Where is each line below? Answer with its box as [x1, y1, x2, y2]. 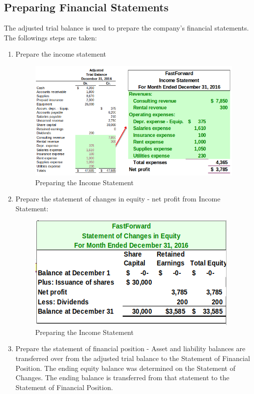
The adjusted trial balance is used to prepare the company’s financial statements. [4, 23, 249, 33]
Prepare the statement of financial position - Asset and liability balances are [15, 343, 246, 354]
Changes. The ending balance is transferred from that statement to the [15, 372, 229, 383]
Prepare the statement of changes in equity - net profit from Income [15, 194, 221, 204]
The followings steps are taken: [4, 32, 97, 42]
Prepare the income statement [15, 49, 107, 59]
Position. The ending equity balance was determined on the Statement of [15, 362, 236, 373]
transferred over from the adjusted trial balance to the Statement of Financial [15, 353, 250, 363]
